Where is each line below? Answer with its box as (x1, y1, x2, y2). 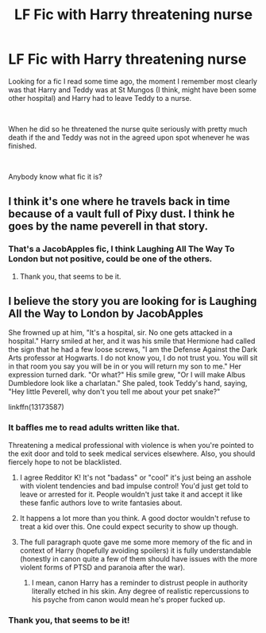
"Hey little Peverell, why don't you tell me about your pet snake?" (8, 387, 221, 396)
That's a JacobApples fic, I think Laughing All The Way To (8, 244, 235, 255)
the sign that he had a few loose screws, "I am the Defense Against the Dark (8, 345, 258, 354)
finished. (8, 141, 37, 150)
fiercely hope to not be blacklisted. (8, 457, 122, 466)
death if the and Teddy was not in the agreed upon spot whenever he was (8, 133, 250, 142)
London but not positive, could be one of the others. (8, 253, 213, 264)
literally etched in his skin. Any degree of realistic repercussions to (31, 586, 249, 596)
